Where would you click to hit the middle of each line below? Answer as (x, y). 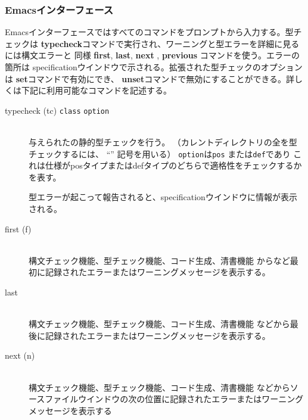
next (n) (20, 355)
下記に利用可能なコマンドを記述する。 (96, 90)
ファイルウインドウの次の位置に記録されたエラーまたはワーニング (174, 399)
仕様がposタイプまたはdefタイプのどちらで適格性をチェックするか (173, 165)
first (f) (18, 228)
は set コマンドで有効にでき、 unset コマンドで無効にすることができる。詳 (150, 78)
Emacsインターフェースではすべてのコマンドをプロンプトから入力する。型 (149, 32)
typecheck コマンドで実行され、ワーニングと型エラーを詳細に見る (170, 43)
